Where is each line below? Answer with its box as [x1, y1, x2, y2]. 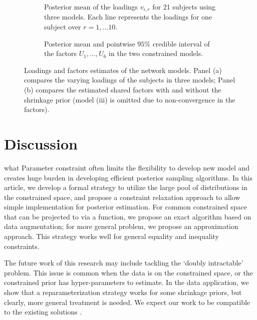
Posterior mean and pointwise [44, 38, 135, 48]
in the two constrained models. [109, 48, 203, 58]
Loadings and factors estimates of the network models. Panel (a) [24, 64, 222, 75]
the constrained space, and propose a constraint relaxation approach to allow [4, 191, 240, 202]
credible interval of [152, 38, 210, 48]
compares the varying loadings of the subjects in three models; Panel [24, 74, 235, 85]
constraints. [4, 240, 40, 251]
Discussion [4, 133, 78, 153]
